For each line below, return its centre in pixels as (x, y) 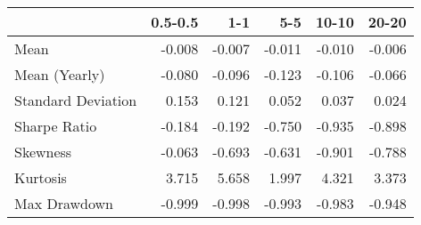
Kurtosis (41, 177)
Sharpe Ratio (56, 126)
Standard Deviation (76, 100)
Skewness (43, 152)
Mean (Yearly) (60, 74)
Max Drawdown (64, 203)
